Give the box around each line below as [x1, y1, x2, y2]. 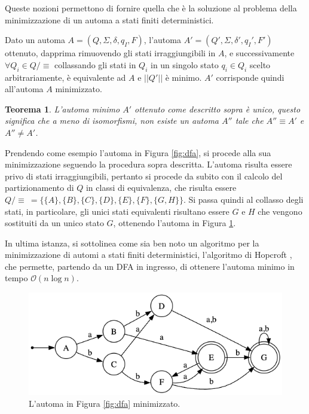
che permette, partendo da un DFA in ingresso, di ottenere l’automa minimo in [5, 260, 295, 272]
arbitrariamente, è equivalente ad [5, 71, 126, 83]
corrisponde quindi [216, 71, 284, 83]
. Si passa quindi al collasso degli [183, 193, 304, 205]
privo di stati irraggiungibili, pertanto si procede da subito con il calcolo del [5, 169, 283, 182]
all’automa [5, 83, 44, 95]
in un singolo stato [150, 58, 219, 71]
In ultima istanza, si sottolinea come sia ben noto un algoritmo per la [5, 236, 259, 249]
